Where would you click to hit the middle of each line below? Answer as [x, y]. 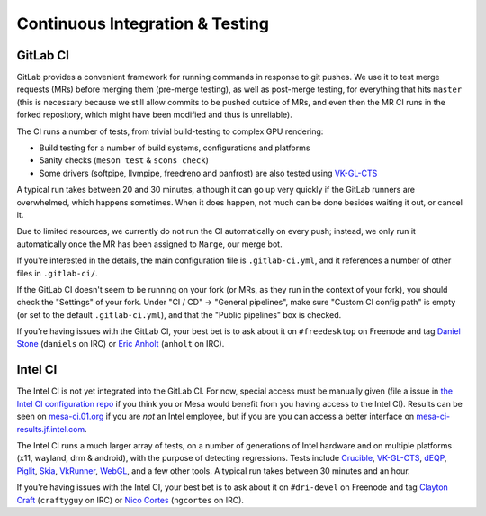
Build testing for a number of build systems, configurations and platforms [175, 148]
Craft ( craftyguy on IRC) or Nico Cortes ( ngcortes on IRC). [130, 500]
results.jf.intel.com [51, 429]
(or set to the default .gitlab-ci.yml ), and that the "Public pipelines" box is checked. [179, 314]
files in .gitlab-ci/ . [57, 273]
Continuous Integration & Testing [143, 23]
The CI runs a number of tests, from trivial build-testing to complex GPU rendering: [170, 131]
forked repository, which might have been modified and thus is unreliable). [154, 115]
